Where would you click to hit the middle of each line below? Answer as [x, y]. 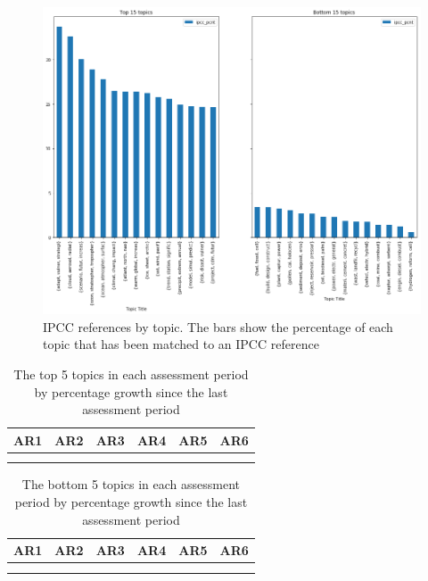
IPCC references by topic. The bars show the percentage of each [218, 326]
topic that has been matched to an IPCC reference [181, 344]
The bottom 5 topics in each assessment [131, 484]
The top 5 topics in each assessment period [131, 373]
